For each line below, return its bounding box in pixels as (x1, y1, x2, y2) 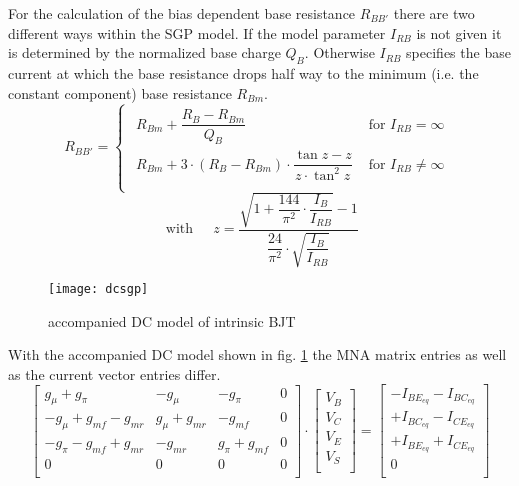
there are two (393, 3, 475, 23)
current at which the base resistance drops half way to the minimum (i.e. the (8, 62, 479, 83)
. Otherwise (304, 42, 375, 63)
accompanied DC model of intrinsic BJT (48, 310, 296, 331)
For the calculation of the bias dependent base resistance (8, 3, 356, 23)
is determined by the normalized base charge (8, 42, 281, 63)
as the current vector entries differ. (8, 363, 221, 384)
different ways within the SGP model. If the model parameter (8, 22, 386, 43)
